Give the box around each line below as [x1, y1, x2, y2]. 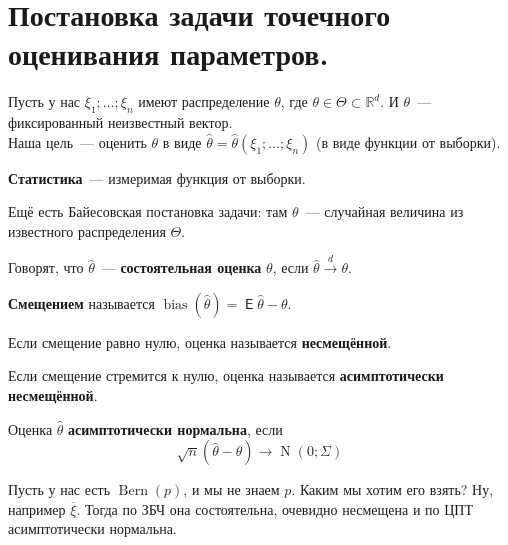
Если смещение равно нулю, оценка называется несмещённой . [8, 331, 392, 352]
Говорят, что [8, 257, 84, 278]
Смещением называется [8, 292, 155, 313]
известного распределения [8, 220, 166, 241]
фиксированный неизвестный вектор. [8, 112, 233, 133]
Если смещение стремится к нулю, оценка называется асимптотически [8, 365, 444, 386]
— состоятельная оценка [101, 257, 262, 278]
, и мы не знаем [183, 479, 280, 500]
